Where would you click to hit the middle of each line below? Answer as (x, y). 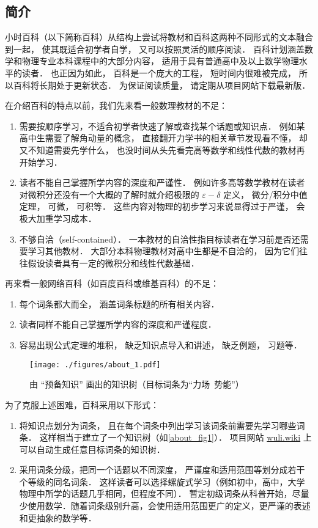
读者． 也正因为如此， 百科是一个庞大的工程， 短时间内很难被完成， (159, 72)
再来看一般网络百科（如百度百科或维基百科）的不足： (112, 283)
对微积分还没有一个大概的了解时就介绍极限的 (109, 194)
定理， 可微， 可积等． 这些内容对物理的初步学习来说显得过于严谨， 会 (162, 206)
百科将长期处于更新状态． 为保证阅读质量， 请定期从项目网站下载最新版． (162, 85)
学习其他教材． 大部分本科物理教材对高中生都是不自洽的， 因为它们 (164, 251)
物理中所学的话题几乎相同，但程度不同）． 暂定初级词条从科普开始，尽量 (164, 493)
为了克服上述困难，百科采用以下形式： (82, 404)
